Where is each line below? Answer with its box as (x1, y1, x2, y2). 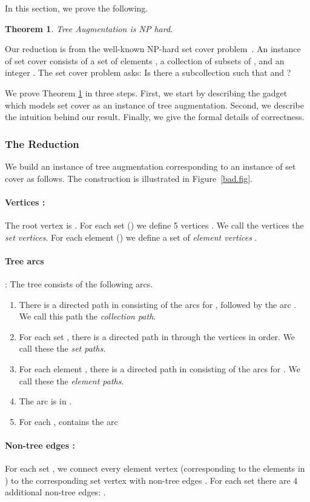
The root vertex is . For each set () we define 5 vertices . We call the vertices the (5, 218, 304, 231)
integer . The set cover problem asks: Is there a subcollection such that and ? (5, 66, 291, 79)
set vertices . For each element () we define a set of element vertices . (5, 230, 257, 243)
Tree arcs (5, 254, 44, 267)
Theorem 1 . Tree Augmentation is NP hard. (5, 22, 173, 35)
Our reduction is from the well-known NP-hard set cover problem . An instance (5, 42, 301, 55)
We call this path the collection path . (19, 310, 156, 323)
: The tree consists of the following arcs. (5, 277, 153, 290)
